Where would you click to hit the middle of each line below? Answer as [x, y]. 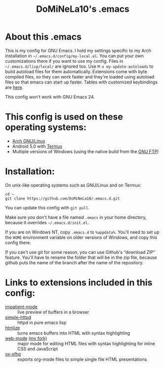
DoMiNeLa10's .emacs [83, 9]
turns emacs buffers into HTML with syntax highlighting [74, 333]
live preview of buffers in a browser [53, 312]
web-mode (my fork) [26, 338]
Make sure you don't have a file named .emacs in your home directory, [76, 217]
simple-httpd [18, 317]
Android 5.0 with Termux [37, 146]
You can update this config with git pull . [47, 207]
